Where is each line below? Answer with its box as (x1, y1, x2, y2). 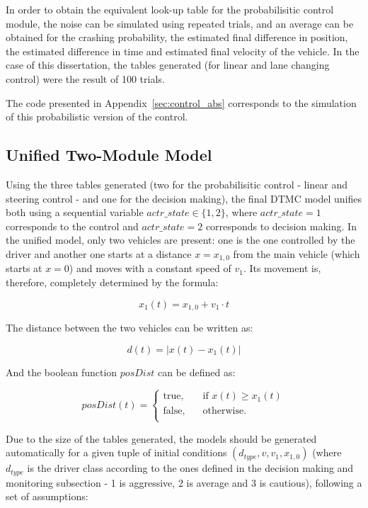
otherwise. (202, 405, 247, 416)
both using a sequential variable (6, 205, 144, 220)
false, (163, 405, 185, 416)
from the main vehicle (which (233, 246, 360, 261)
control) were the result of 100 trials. (6, 71, 165, 86)
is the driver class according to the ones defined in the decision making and (27, 461, 354, 475)
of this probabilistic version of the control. (6, 109, 188, 124)
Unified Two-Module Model (6, 144, 212, 166)
